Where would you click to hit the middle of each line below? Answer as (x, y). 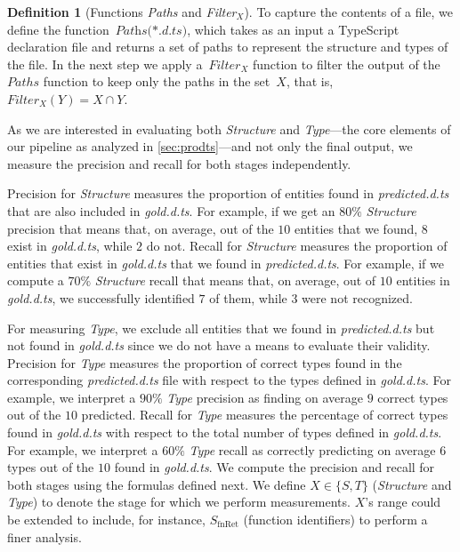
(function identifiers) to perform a (335, 520)
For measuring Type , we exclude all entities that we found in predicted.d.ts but (221, 328)
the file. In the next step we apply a (105, 64)
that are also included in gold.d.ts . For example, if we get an (171, 210)
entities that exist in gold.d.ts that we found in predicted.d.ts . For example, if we (226, 263)
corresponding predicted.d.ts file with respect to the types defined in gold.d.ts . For (229, 380)
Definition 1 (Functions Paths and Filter (122, 12)
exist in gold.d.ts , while (70, 246)
